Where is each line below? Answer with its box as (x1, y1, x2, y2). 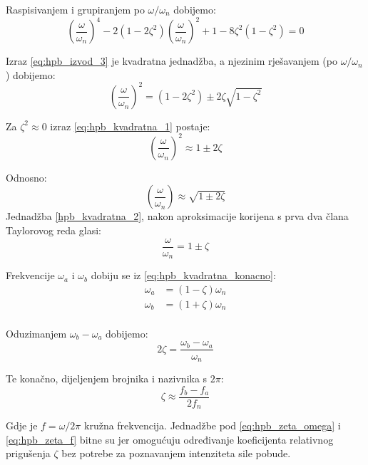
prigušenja (6, 446, 51, 461)
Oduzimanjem (6, 325, 67, 340)
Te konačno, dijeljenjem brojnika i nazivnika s (6, 370, 208, 385)
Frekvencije (6, 268, 55, 283)
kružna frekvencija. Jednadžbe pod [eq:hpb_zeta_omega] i (84, 418, 341, 433)
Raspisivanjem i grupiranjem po (6, 2, 145, 16)
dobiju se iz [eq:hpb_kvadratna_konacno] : (91, 268, 276, 283)
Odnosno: (6, 169, 47, 184)
